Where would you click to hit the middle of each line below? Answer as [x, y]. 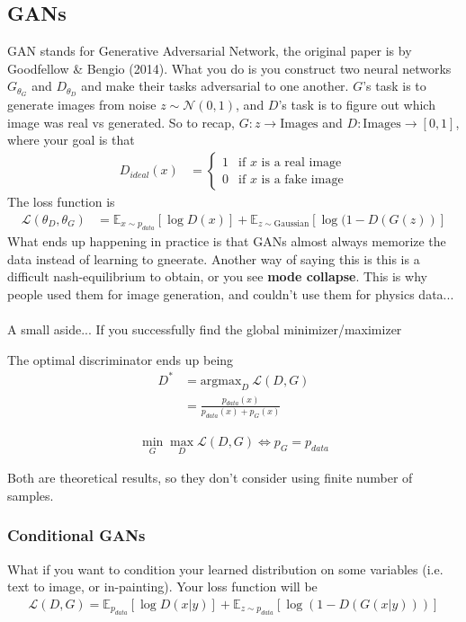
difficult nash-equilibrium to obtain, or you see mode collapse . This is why [217, 276]
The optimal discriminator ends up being [121, 359]
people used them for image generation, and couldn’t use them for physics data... [231, 293]
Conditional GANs [76, 535]
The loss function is [61, 202]
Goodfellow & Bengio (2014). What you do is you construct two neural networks [229, 68]
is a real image [301, 162]
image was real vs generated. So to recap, [121, 122]
